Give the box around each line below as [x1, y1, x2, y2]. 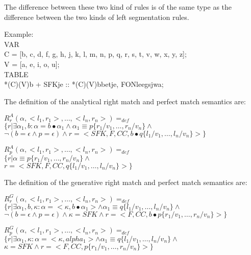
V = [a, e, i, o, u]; [4, 58, 60, 69]
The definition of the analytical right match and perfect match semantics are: [4, 96, 246, 106]
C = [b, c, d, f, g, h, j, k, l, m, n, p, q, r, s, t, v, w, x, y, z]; [4, 49, 187, 59]
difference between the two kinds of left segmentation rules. [4, 11, 189, 22]
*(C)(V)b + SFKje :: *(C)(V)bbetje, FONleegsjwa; [4, 79, 164, 89]
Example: [4, 29, 34, 39]
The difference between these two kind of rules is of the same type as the [4, 2, 232, 12]
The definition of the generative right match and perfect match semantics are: [4, 176, 247, 187]
